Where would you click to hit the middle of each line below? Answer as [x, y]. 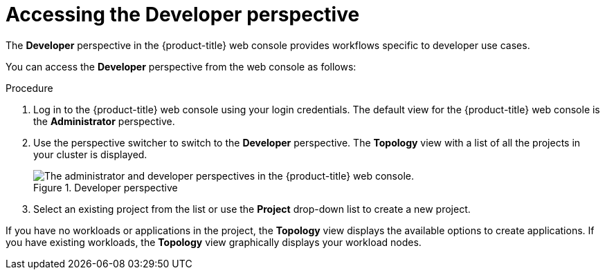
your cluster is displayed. [90, 154]
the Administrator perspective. [104, 121]
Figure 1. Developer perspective [106, 187]
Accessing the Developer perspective [183, 15]
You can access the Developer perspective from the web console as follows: [181, 66]
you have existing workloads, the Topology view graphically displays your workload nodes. [214, 242]
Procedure [29, 88]
